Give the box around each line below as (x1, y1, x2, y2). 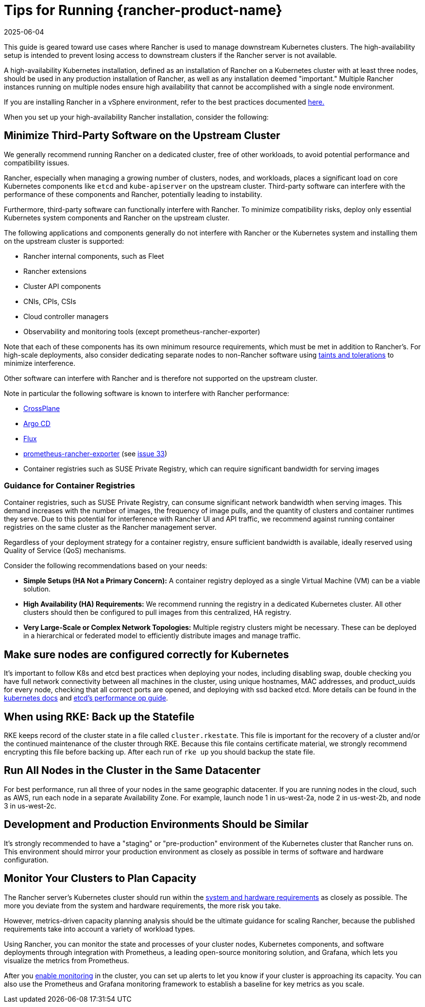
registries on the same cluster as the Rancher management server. (4, 523, 217, 532)
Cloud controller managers (23, 312, 109, 321)
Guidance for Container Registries (4, 480, 135, 490)
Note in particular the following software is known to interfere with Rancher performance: (4, 389, 289, 397)
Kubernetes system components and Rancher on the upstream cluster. (4, 213, 230, 222)
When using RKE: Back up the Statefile (4, 710, 195, 723)
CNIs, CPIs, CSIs (23, 297, 76, 306)
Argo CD (23, 419, 51, 428)
